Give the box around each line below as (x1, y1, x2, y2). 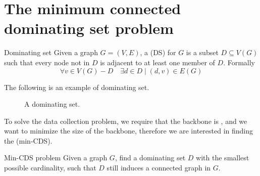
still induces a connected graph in (107, 162, 211, 173)
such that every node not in (4, 57, 90, 67)
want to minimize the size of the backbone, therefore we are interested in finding (4, 125, 253, 136)
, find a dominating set (115, 152, 186, 163)
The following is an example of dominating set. (4, 81, 149, 92)
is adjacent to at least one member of (100, 57, 215, 67)
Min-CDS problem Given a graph (4, 152, 108, 163)
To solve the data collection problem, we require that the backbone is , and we (4, 115, 247, 126)
